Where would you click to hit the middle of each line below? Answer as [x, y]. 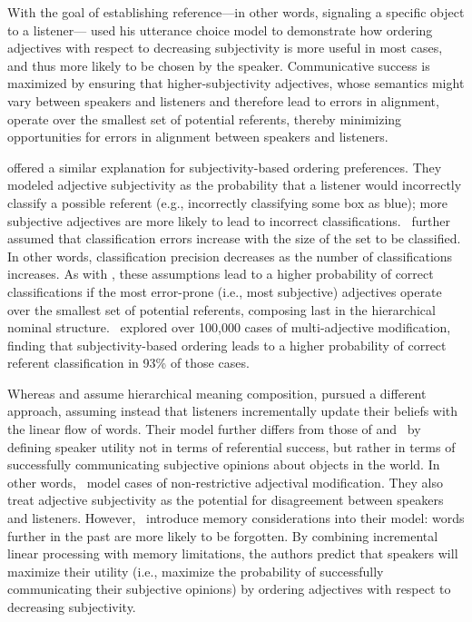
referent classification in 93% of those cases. [128, 363]
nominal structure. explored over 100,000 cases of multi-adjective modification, [229, 327]
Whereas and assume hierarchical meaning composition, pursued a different [217, 393]
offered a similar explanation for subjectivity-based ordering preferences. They [225, 167]
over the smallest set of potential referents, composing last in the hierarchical [221, 309]
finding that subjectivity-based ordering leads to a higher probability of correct [227, 345]
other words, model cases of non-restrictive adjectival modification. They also [226, 482]
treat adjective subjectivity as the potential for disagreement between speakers [226, 500]
